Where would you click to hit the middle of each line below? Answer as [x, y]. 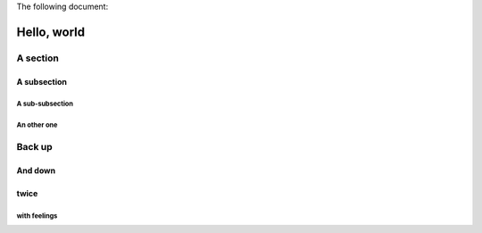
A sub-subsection [45, 104]
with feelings [37, 216]
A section [38, 58]
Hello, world [51, 32]
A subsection [42, 81]
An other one [37, 125]
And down [36, 171]
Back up [34, 147]
